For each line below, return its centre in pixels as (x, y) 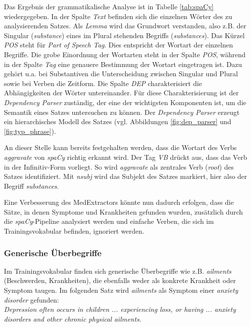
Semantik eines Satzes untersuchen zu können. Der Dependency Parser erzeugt (122, 112)
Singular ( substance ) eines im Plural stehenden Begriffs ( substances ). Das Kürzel (124, 35)
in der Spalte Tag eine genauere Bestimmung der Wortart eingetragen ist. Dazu (123, 64)
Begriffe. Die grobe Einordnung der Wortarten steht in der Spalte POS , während (125, 54)
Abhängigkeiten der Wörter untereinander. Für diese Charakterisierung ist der (121, 93)
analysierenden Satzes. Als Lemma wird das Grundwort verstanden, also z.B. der (125, 26)
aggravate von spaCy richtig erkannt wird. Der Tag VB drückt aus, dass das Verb (125, 157)
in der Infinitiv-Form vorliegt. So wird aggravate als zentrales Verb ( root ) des (119, 166)
